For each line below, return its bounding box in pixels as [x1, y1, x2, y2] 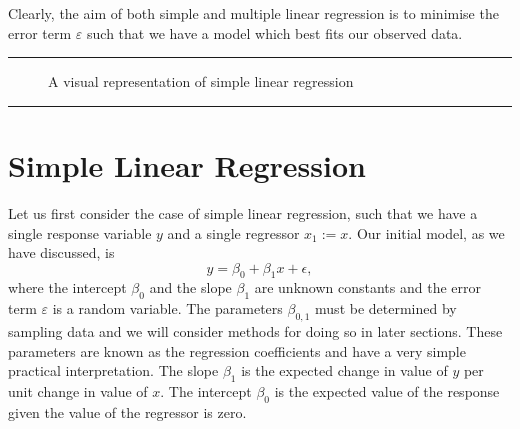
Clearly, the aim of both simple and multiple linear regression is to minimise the [8, 3, 499, 23]
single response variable [8, 222, 152, 243]
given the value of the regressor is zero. [8, 401, 247, 422]
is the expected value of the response [274, 381, 500, 402]
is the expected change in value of [241, 360, 448, 381]
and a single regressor [167, 222, 300, 243]
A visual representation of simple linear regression [48, 71, 354, 92]
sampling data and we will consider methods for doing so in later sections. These [8, 321, 503, 342]
